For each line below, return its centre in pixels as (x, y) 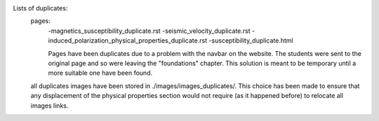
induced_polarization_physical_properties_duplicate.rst (127, 41)
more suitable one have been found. (100, 73)
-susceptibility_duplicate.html (251, 41)
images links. (49, 106)
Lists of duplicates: (40, 8)
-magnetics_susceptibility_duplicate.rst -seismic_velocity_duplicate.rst (149, 31)
